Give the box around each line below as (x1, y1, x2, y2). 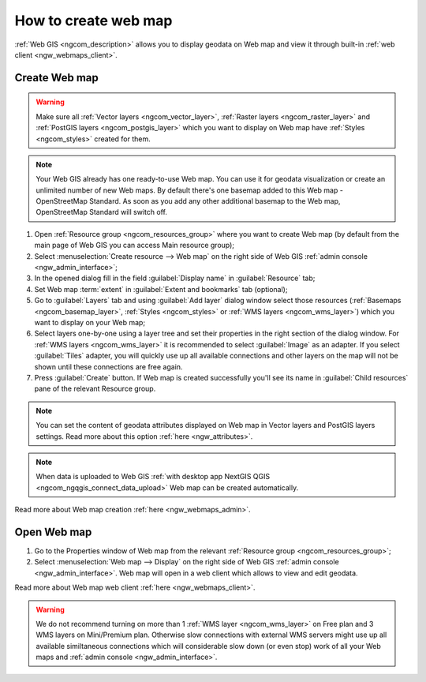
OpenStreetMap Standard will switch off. (35, 208, 167, 217)
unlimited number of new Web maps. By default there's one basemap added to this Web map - (35, 185, 343, 195)
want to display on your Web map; (34, 317, 146, 327)
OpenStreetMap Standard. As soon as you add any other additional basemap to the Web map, (35, 197, 341, 206)
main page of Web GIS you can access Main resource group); (34, 241, 235, 250)
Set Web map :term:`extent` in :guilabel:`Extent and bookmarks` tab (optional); (34, 284, 288, 294)
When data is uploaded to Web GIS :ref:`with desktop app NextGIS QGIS (35, 472, 271, 482)
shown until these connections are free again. (34, 362, 183, 371)
